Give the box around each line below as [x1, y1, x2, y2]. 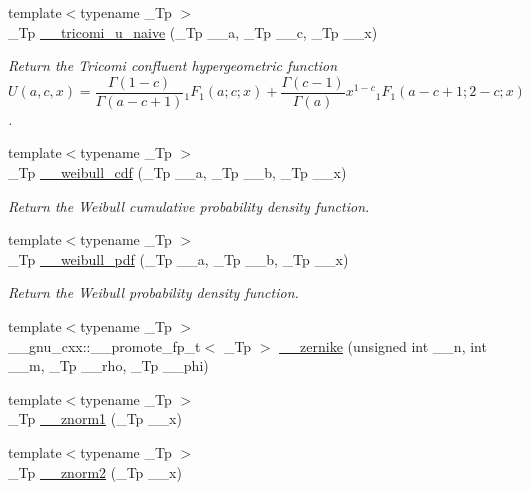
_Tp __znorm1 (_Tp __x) [8, 408, 182, 429]
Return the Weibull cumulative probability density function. [8, 195, 370, 216]
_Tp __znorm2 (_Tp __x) [8, 461, 182, 482]
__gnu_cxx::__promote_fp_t [8, 335, 201, 356]
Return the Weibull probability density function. [8, 282, 299, 303]
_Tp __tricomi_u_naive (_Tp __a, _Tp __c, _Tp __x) [8, 21, 378, 42]
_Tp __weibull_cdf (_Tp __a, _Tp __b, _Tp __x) [8, 162, 347, 183]
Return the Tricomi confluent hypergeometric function [8, 55, 338, 76]
